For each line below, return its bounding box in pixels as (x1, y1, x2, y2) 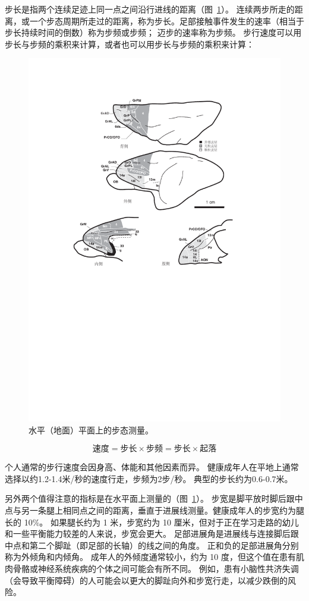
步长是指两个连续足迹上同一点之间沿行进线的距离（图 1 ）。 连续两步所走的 (5, 3, 295, 15)
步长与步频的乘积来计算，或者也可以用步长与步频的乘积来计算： (5, 37, 254, 50)
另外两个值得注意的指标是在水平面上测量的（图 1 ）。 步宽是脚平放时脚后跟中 (5, 492, 303, 505)
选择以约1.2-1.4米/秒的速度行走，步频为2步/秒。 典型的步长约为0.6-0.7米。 (5, 472, 293, 484)
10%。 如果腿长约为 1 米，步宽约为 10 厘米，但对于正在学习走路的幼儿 (24, 515, 299, 528)
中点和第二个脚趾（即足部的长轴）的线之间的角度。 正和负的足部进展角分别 (5, 539, 299, 551)
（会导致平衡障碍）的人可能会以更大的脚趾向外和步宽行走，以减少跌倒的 (5, 574, 288, 586)
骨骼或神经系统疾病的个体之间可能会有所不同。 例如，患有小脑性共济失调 (12, 562, 299, 574)
